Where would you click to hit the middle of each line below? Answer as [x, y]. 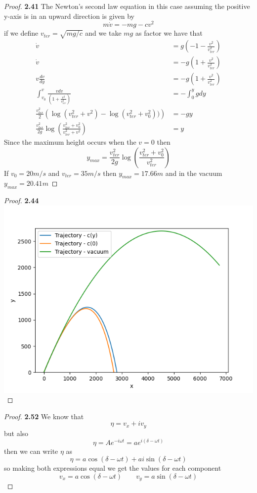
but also [16, 433]
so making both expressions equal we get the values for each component [113, 468]
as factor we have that [169, 33]
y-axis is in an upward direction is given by [69, 16]
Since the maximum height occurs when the [70, 141]
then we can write [31, 451]
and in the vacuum [194, 173]
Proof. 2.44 [21, 200]
